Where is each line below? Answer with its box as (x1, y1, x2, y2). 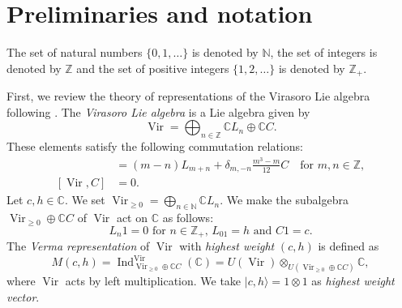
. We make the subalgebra (220, 191, 349, 208)
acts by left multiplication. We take (65, 272, 242, 289)
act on (116, 209, 148, 226)
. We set (64, 191, 105, 208)
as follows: (162, 209, 214, 226)
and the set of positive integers (76, 59, 229, 76)
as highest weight (311, 272, 395, 289)
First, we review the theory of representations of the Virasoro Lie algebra (6, 88, 370, 105)
